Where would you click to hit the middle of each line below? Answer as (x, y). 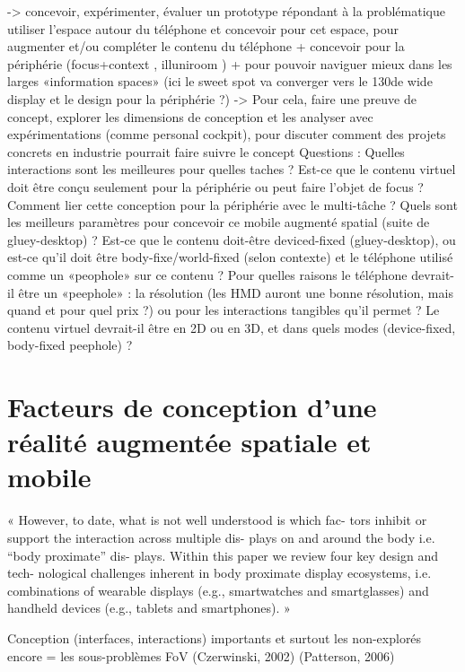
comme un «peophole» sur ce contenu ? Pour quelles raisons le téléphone (207, 274)
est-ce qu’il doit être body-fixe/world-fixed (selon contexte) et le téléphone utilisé (230, 257)
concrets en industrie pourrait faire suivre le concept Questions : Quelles (206, 151)
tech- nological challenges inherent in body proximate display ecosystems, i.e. (219, 573)
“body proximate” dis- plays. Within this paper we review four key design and (223, 555)
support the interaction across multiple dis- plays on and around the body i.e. (221, 537)
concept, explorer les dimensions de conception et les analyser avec (190, 116)
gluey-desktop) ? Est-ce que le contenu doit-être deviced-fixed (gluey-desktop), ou (232, 239)
